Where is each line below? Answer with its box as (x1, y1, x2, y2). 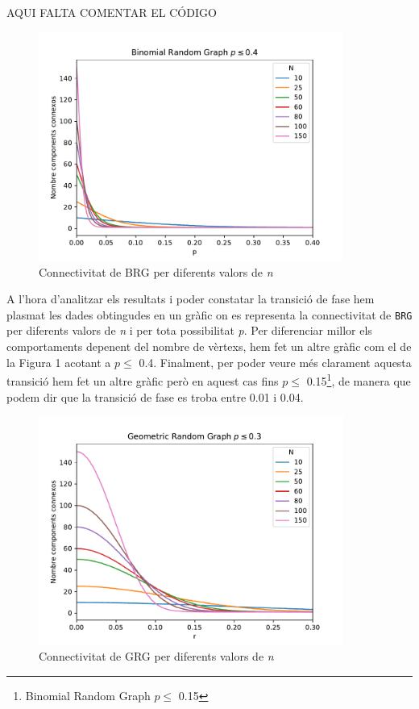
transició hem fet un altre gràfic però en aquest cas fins (6, 372, 279, 389)
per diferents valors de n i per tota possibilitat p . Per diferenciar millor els (6, 322, 372, 339)
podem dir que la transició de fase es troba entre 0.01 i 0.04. (6, 388, 304, 405)
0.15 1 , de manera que (306, 370, 411, 389)
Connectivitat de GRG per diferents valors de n (39, 648, 274, 665)
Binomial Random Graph (25, 686, 151, 703)
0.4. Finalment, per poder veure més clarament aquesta (139, 353, 412, 370)
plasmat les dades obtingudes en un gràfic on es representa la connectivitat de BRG (6, 306, 413, 323)
